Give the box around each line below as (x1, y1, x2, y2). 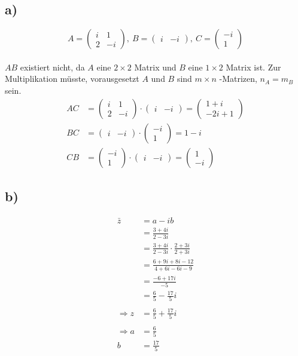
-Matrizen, (219, 72, 257, 85)
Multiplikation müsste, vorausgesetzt (5, 72, 139, 85)
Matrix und (134, 60, 177, 73)
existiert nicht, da (20, 60, 85, 73)
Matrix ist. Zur (226, 60, 281, 73)
